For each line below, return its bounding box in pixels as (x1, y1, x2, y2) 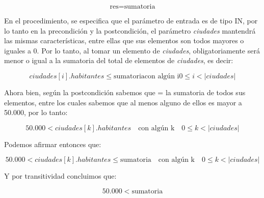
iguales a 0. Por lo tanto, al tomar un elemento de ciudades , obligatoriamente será (4, 45, 260, 55)
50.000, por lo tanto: (4, 107, 68, 118)
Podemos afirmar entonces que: (4, 138, 101, 149)
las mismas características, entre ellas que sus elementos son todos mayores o (4, 35, 244, 46)
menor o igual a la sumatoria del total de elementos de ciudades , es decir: (4, 55, 233, 66)
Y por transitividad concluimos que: (4, 171, 117, 181)
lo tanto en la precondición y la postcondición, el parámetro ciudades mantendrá (4, 25, 256, 36)
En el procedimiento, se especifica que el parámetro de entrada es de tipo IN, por (4, 15, 258, 25)
